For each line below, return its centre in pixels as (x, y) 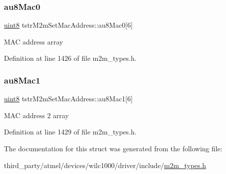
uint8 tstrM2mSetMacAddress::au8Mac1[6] (68, 99)
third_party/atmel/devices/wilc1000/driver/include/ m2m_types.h (105, 165)
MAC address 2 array (37, 115)
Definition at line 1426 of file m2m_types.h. (70, 58)
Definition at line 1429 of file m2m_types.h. (70, 132)
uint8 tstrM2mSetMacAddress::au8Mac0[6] (68, 25)
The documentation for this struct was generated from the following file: (113, 148)
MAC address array (34, 41)
